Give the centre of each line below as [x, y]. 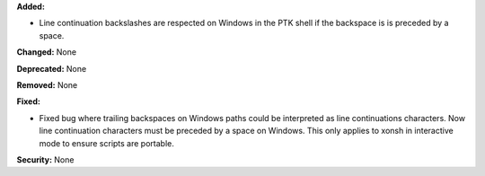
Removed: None [47, 84]
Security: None [45, 159]
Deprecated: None [52, 68]
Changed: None [46, 52]
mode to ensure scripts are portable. [106, 143]
